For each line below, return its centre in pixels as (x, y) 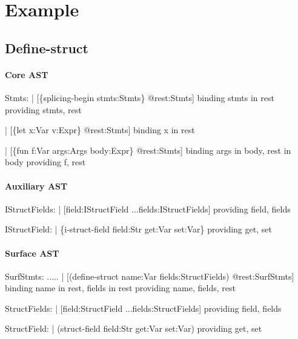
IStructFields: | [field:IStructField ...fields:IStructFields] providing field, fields (148, 209)
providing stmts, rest (43, 109)
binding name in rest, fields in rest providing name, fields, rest (120, 288)
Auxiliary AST (36, 186)
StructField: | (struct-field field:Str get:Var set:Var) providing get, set (134, 328)
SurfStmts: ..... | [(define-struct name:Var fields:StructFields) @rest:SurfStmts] (150, 276)
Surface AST (32, 253)
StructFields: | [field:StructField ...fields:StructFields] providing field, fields (143, 308)
